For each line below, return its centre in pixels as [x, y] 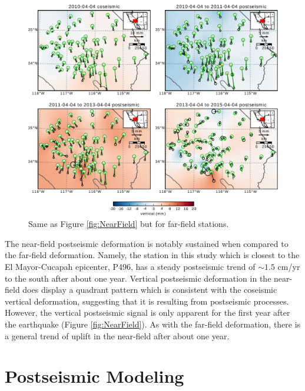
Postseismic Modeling [95, 376]
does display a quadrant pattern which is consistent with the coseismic [150, 290]
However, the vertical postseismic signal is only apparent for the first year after [147, 313]
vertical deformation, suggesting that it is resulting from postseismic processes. [147, 301]
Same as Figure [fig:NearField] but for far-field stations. [129, 224]
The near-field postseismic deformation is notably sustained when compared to [147, 243]
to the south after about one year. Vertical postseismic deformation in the [138, 278]
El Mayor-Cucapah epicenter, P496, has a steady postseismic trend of [130, 266]
